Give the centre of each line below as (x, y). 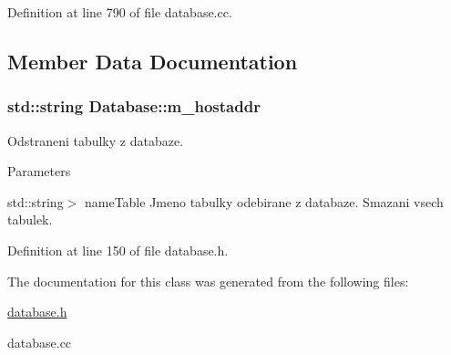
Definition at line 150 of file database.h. (118, 250)
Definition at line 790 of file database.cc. (120, 12)
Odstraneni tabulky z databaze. (96, 140)
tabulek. (30, 219)
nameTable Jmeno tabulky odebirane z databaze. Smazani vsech (264, 201)
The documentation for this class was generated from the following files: (208, 281)
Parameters (39, 171)
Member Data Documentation (153, 61)
